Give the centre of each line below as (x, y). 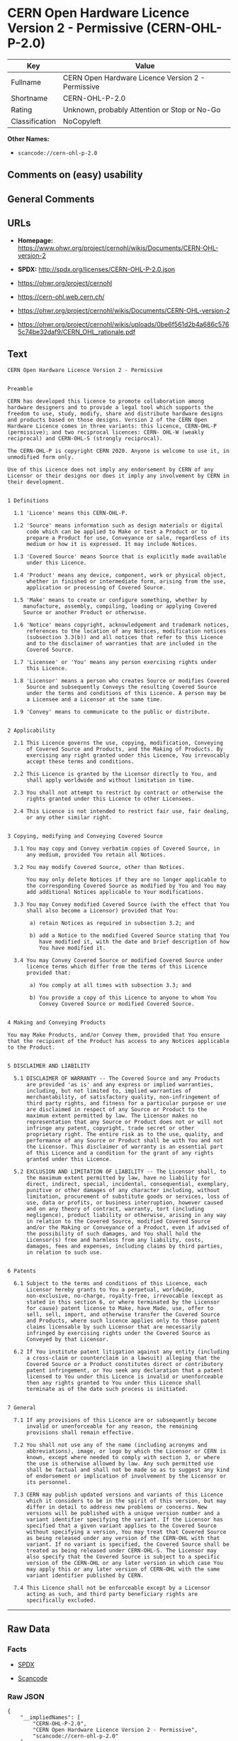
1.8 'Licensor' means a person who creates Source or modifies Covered (122, 681)
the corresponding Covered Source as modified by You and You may (126, 886)
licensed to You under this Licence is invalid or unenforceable (124, 1377)
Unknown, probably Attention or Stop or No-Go (142, 109)
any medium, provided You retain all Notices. (96, 855)
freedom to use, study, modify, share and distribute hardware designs (115, 414)
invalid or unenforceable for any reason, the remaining (112, 1426)
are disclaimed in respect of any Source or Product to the (117, 1110)
